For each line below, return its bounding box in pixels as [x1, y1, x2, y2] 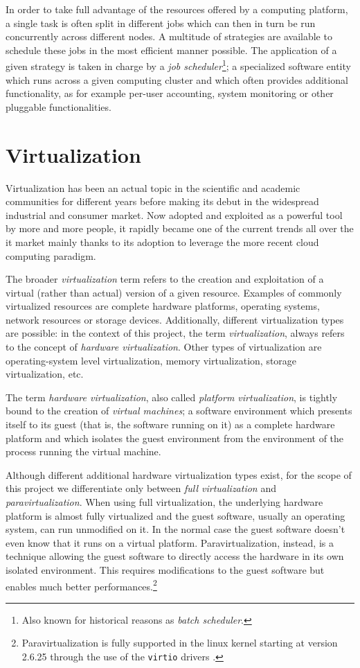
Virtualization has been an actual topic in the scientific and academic [6, 180, 300, 195]
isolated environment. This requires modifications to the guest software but [6, 562, 325, 577]
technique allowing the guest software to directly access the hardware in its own [6, 549, 344, 563]
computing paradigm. [6, 248, 96, 263]
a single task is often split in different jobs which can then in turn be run [6, 15, 316, 30]
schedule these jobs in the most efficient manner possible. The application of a [6, 42, 337, 57]
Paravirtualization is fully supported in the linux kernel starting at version [21, 635, 338, 650]
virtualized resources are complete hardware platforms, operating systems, [6, 299, 320, 313]
